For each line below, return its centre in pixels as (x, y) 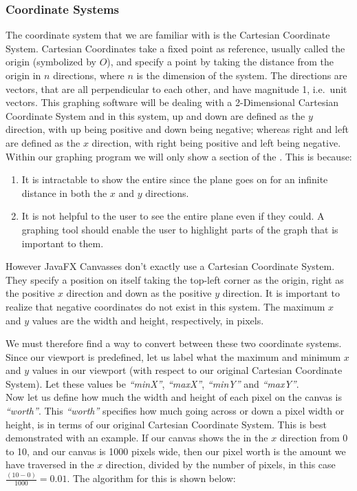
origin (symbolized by (51, 62)
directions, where (89, 75)
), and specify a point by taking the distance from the (220, 62)
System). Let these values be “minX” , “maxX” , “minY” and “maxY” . (152, 383)
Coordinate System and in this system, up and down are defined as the (155, 115)
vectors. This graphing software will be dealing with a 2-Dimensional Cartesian (172, 102)
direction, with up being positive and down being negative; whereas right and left (177, 129)
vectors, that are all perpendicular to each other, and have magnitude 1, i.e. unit (176, 88)
